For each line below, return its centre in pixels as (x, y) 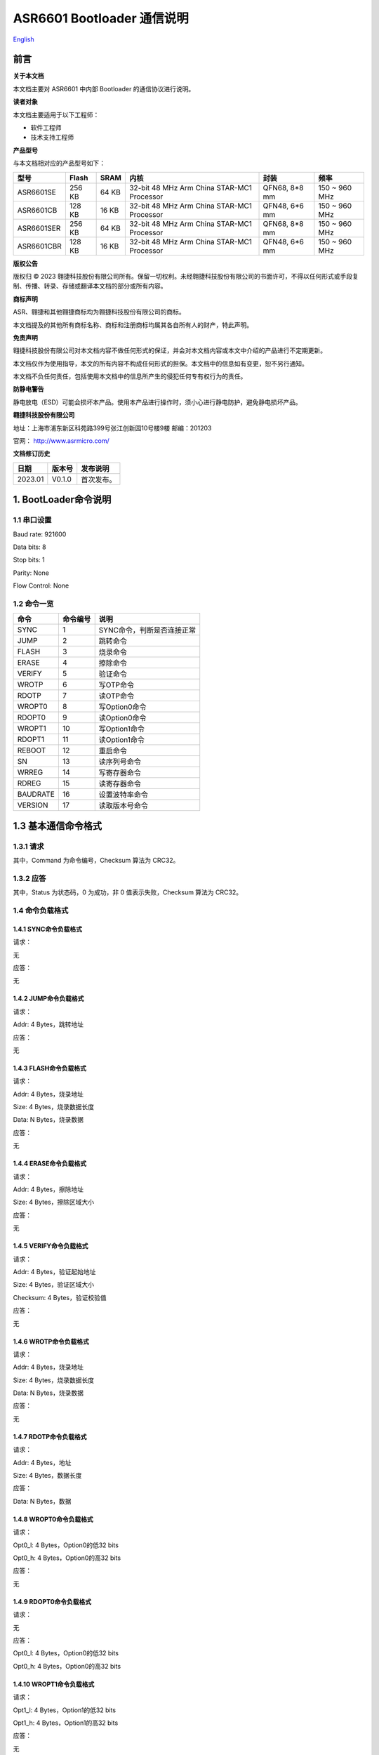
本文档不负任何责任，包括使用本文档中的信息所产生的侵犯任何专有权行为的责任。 (130, 376)
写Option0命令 (122, 707)
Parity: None (31, 573)
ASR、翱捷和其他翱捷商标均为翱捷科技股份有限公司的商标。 (99, 312)
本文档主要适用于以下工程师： (56, 114)
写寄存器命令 (120, 773)
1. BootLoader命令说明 (62, 499)
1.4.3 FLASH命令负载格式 (50, 1068)
